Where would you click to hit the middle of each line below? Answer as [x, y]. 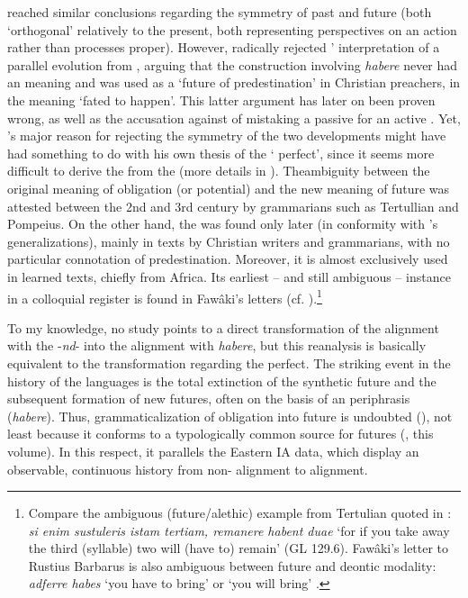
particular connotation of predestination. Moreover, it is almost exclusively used [228, 259]
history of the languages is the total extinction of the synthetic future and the [222, 381]
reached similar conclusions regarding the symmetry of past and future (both [220, 12]
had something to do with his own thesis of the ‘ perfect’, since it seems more [221, 153]
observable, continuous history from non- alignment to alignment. [188, 469]
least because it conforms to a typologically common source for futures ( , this [220, 434]
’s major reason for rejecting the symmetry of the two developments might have [227, 136]
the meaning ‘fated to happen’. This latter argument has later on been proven [221, 100]
